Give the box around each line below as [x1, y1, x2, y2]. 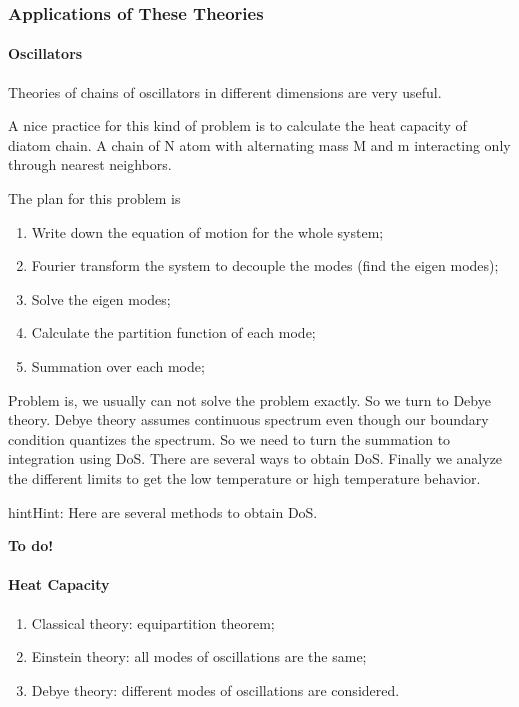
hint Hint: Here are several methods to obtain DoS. [8, 501, 318, 522]
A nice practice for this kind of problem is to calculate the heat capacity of [8, 115, 467, 136]
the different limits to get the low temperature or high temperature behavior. [8, 467, 481, 488]
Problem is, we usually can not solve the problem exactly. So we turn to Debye [8, 389, 491, 410]
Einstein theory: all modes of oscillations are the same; [31, 646, 367, 667]
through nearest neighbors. [8, 154, 172, 175]
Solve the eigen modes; [31, 288, 171, 309]
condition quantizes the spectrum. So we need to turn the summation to [8, 428, 451, 449]
